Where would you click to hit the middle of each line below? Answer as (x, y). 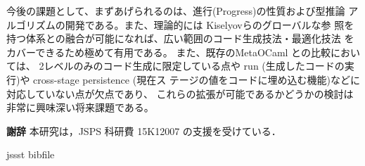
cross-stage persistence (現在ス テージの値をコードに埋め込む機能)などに (197, 79)
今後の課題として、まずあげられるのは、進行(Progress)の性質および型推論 (176, 11)
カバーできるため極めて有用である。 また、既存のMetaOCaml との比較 (168, 52)
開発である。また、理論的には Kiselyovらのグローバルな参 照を (210, 24)
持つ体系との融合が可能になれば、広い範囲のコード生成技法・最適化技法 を (180, 38)
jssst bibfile (31, 154)
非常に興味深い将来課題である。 (80, 107)
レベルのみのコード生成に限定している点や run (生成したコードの (194, 66)
